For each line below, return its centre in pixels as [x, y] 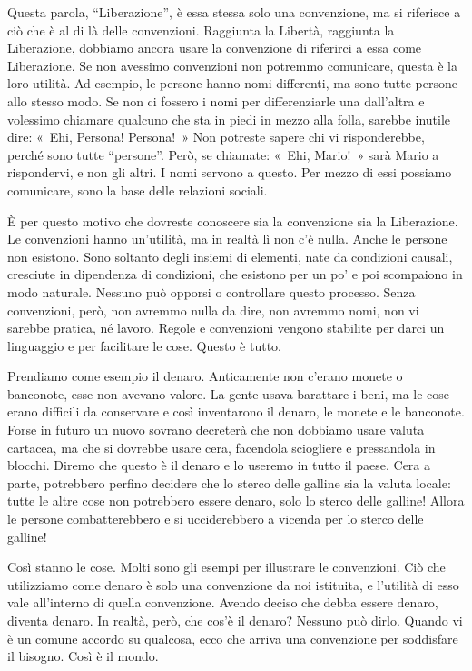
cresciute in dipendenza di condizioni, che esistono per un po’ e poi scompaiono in [235, 274]
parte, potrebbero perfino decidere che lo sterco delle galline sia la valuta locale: [229, 482]
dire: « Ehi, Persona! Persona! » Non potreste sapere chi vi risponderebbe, [216, 137]
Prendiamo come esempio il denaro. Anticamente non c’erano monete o [205, 376]
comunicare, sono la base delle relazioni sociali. [138, 190]
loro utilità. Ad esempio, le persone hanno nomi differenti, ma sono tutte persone [232, 83]
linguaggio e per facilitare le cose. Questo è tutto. [144, 345]
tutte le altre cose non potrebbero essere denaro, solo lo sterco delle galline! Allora [236, 501]
